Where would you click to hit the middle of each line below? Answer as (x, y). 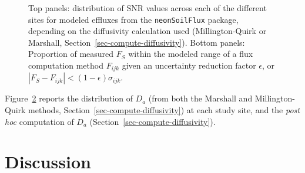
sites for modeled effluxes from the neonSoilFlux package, (133, 19)
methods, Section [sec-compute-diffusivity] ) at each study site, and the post (164, 110)
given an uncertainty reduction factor (189, 65)
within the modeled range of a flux (191, 54)
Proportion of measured (71, 54)
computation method (66, 65)
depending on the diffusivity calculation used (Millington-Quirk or (148, 31)
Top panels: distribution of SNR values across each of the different (148, 8)
